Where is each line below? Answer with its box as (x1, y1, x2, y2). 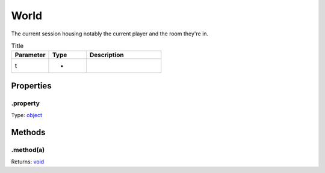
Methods (11, 127, 46, 138)
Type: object (11, 112, 42, 119)
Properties (11, 80, 52, 91)
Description (89, 51, 124, 59)
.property (11, 99, 40, 108)
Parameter (14, 51, 46, 59)
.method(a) (11, 145, 45, 154)
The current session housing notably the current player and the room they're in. (11, 30, 209, 37)
